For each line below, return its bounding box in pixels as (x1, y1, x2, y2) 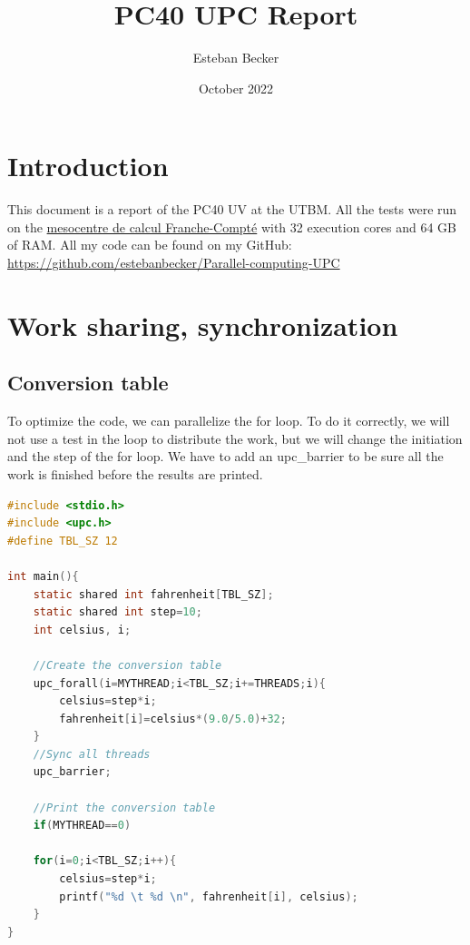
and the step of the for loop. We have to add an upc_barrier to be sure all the (7, 447, 444, 466)
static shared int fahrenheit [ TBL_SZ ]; (33, 587, 274, 601)
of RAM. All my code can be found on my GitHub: (7, 235, 292, 254)
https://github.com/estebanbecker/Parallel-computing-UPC (7, 253, 340, 272)
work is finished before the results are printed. (7, 464, 263, 483)
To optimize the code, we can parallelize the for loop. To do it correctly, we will (7, 411, 450, 430)
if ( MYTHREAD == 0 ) (33, 819, 132, 832)
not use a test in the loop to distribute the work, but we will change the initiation (7, 428, 463, 448)
